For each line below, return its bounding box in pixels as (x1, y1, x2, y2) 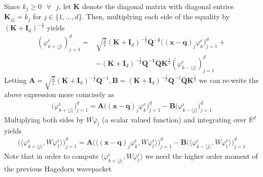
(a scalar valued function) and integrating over (102, 114, 246, 125)
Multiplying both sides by (4, 114, 84, 125)
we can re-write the (199, 74, 259, 85)
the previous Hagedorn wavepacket (4, 163, 112, 173)
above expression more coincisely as (4, 89, 115, 100)
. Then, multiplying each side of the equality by (82, 11, 230, 22)
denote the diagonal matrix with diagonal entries (82, 1, 234, 11)
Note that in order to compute (4, 150, 99, 161)
